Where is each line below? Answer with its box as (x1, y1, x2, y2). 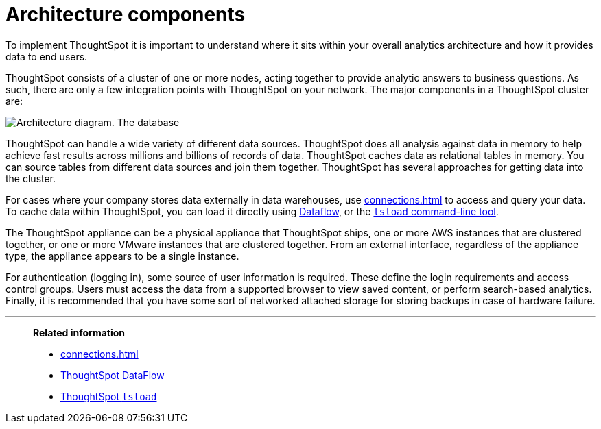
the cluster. (5, 172, 56, 184)
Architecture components (5, 3, 246, 26)
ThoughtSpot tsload (60, 390, 157, 402)
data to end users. (5, 50, 88, 62)
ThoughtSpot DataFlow (60, 369, 165, 381)
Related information (33, 326, 126, 339)
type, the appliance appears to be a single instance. (5, 249, 239, 262)
